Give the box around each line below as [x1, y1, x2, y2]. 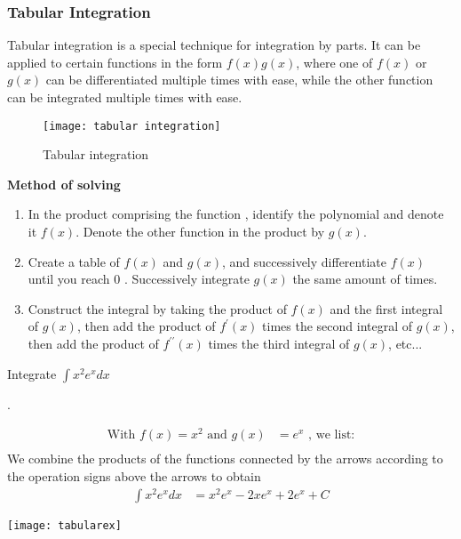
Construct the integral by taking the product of [28, 299, 287, 318]
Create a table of [28, 252, 120, 270]
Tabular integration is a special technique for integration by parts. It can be [7, 36, 421, 54]
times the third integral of [208, 334, 350, 352]
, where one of [296, 52, 373, 71]
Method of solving [7, 174, 121, 193]
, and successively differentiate [221, 252, 386, 270]
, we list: [308, 429, 355, 442]
